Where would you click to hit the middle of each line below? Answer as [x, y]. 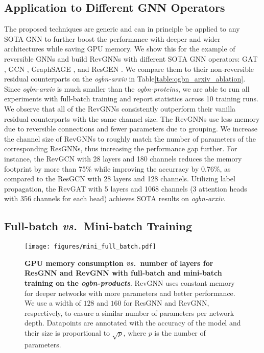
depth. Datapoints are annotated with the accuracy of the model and [133, 323]
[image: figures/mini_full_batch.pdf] [90, 247]
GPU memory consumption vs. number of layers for [119, 263]
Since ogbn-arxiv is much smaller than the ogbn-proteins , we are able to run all [127, 88]
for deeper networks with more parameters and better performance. [130, 293]
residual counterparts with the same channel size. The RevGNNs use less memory [132, 118]
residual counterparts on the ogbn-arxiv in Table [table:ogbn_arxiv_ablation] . [125, 79]
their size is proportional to [67, 332]
